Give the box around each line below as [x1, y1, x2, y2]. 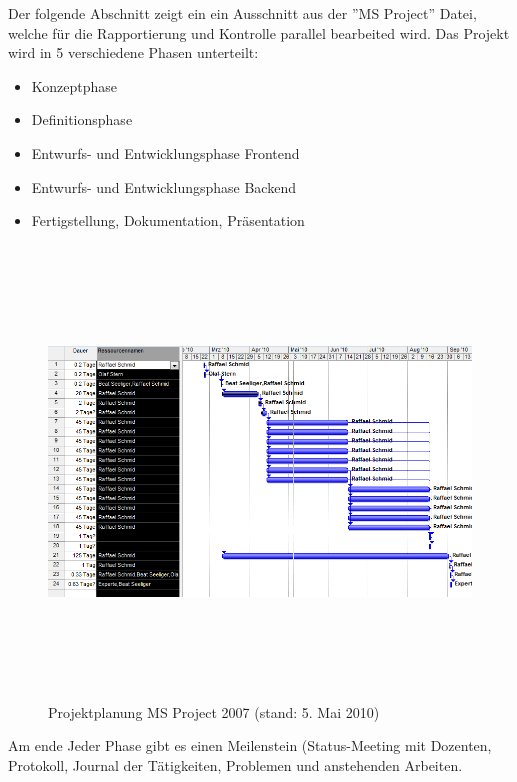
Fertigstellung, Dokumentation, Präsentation [31, 210, 305, 231]
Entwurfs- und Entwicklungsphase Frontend [31, 142, 300, 163]
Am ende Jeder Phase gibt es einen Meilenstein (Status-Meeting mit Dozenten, [8, 735, 492, 756]
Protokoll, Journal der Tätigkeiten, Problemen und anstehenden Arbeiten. [8, 755, 463, 776]
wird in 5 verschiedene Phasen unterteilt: [8, 42, 259, 63]
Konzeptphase [31, 75, 118, 96]
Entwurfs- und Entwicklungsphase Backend [31, 176, 296, 197]
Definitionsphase [31, 109, 133, 130]
